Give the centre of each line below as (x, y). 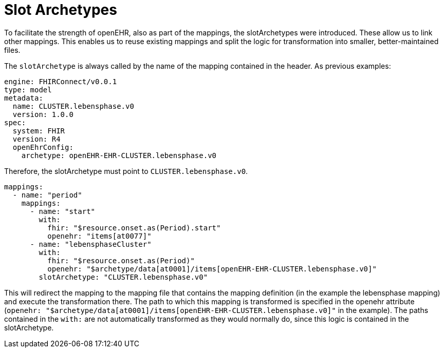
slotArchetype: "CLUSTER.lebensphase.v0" (123, 277)
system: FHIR (39, 131)
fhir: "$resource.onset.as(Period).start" (134, 228)
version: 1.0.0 (43, 114)
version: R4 (36, 139)
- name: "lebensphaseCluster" (91, 244)
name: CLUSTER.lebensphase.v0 (73, 106)
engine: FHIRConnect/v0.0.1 (61, 81)
